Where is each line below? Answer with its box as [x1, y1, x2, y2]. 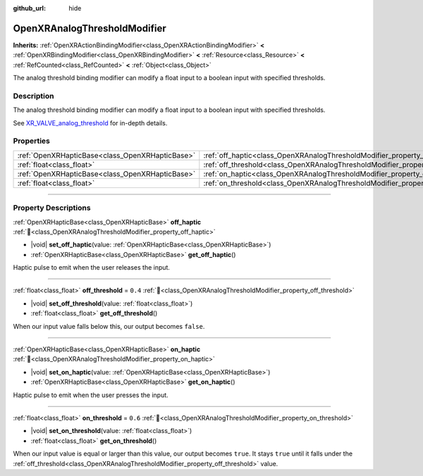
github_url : [13, 4, 46, 12]
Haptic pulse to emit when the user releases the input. [13, 263, 171, 272]
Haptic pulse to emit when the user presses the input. [13, 391, 168, 399]
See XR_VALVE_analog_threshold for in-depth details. [13, 118, 168, 127]
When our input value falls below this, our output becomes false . [13, 322, 205, 330]
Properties [13, 136, 51, 146]
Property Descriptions [13, 203, 91, 213]
